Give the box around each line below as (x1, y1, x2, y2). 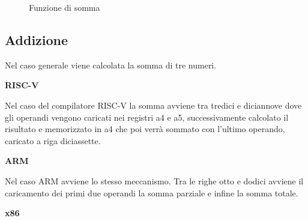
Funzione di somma (29, 1, 100, 13)
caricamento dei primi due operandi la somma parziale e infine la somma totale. (5, 186, 298, 199)
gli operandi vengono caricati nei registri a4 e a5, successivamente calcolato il (5, 110, 289, 123)
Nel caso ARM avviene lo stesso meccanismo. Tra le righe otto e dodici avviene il (5, 174, 304, 187)
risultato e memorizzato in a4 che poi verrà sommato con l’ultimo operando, (5, 123, 285, 135)
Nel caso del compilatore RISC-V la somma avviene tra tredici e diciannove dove (5, 98, 302, 111)
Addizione (5, 30, 68, 49)
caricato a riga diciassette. (5, 134, 101, 147)
